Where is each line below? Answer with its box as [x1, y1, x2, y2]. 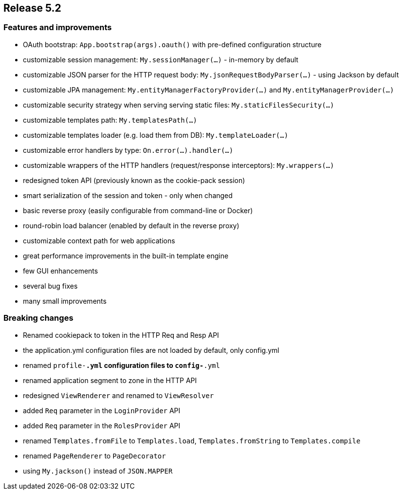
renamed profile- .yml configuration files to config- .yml [23, 361, 220, 369]
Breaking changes [3, 313, 73, 323]
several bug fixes [23, 281, 78, 290]
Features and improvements [3, 22, 112, 33]
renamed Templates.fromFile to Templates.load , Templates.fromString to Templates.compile [23, 436, 361, 445]
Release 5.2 [3, 2, 61, 14]
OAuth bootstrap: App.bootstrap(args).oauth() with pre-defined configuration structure [23, 40, 322, 49]
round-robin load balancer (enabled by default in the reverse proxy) [23, 221, 239, 230]
